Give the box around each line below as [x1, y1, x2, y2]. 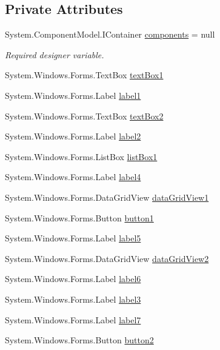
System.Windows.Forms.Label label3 [5, 292, 141, 305]
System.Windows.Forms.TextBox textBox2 [5, 109, 164, 122]
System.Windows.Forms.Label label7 [5, 313, 141, 326]
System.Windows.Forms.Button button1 [5, 211, 154, 224]
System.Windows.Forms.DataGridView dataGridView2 [5, 252, 209, 264]
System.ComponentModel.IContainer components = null [5, 28, 215, 41]
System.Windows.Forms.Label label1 [5, 89, 141, 101]
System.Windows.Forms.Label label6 [5, 272, 141, 285]
